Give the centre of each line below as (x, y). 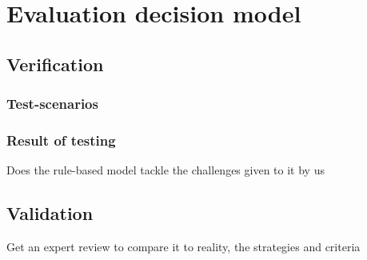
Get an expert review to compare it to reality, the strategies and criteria (183, 247)
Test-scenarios (52, 104)
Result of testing (61, 140)
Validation (50, 213)
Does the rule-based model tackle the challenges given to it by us (166, 170)
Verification (55, 64)
